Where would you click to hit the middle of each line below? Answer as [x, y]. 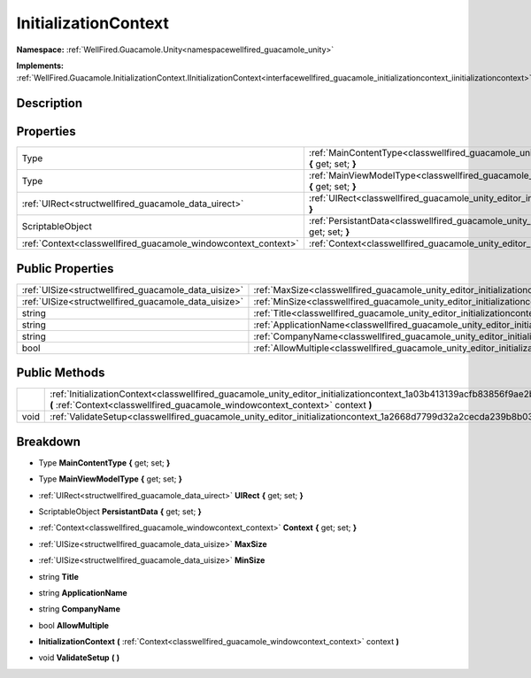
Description [50, 103]
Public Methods [61, 373]
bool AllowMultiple [74, 625]
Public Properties [65, 269]
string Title [58, 576]
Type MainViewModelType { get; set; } [111, 479]
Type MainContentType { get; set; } [104, 462]
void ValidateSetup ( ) [79, 658]
